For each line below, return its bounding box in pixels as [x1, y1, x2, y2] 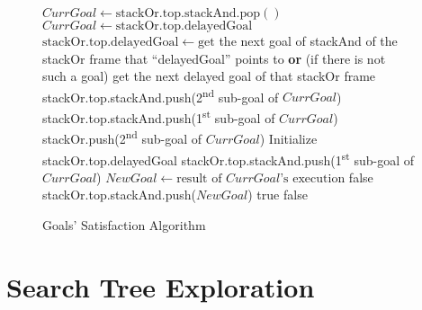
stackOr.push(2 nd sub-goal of [42, 127, 202, 147]
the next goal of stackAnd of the [219, 31, 398, 49]
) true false [247, 185, 308, 204]
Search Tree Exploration [6, 268, 315, 305]
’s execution [280, 172, 346, 185]
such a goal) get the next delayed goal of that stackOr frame [42, 66, 376, 85]
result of [176, 172, 222, 185]
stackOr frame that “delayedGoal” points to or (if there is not [42, 49, 386, 67]
